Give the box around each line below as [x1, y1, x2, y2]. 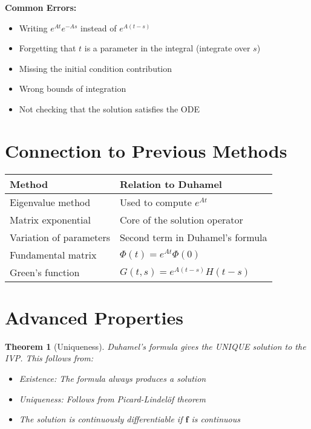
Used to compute [120, 195, 192, 209]
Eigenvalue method [10, 195, 91, 209]
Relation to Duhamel [120, 176, 222, 191]
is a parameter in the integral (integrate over [84, 42, 250, 54]
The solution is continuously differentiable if [19, 413, 183, 425]
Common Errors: [5, 1, 77, 13]
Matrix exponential [10, 212, 91, 227]
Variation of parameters [10, 230, 111, 244]
